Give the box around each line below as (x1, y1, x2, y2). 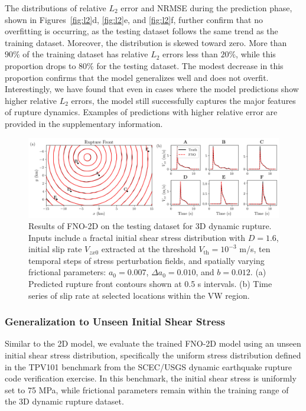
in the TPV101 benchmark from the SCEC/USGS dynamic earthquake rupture (5, 360, 292, 373)
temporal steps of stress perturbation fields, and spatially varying (28, 254, 265, 266)
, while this (236, 48, 276, 60)
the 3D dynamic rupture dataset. (5, 395, 124, 407)
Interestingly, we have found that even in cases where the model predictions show (5, 83, 299, 95)
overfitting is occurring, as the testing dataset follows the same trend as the (5, 25, 278, 37)
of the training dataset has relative (22, 48, 148, 60)
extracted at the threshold (101, 243, 196, 255)
